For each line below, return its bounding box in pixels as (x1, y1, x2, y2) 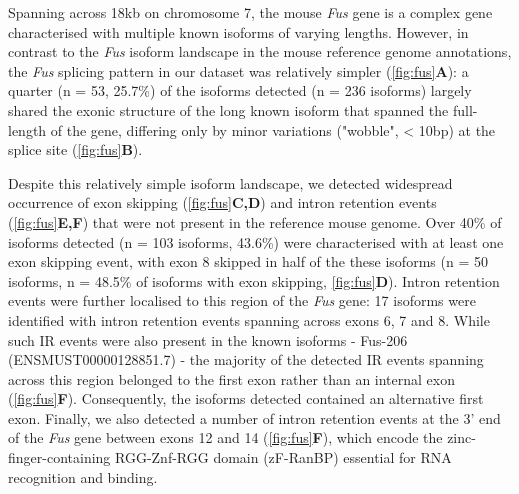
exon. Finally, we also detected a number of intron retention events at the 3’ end (8, 407, 501, 428)
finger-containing (8, 447, 111, 468)
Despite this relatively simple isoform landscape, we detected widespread (8, 172, 453, 193)
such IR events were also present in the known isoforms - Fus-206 (8, 329, 408, 350)
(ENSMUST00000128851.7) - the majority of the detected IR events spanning (8, 349, 484, 370)
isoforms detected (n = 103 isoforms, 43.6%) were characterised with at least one (8, 231, 504, 252)
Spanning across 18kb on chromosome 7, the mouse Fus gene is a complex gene (8, 2, 493, 22)
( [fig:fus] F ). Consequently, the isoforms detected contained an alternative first (8, 388, 484, 409)
